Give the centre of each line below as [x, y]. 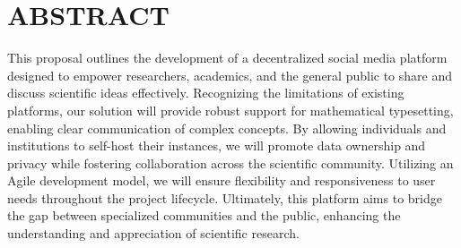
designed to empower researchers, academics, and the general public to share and [230, 75]
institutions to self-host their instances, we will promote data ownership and [217, 145]
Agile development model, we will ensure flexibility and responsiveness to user [222, 180]
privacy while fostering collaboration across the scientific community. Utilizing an [230, 162]
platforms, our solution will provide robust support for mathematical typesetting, [230, 110]
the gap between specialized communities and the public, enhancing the [204, 215]
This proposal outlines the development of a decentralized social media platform [227, 58]
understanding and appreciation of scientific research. [153, 233]
